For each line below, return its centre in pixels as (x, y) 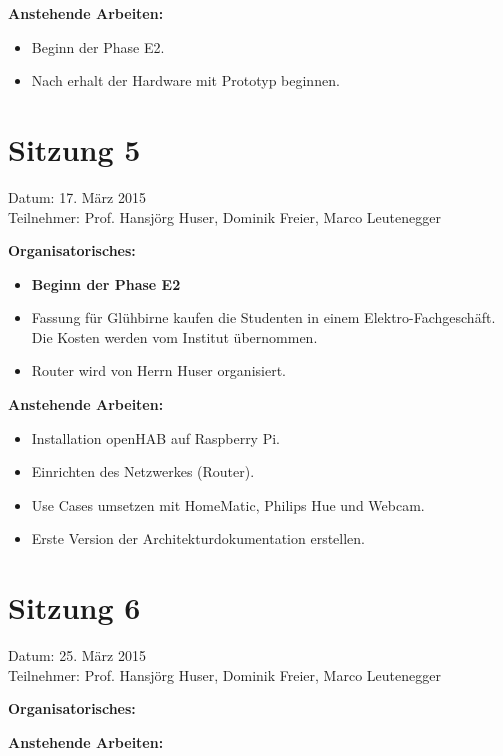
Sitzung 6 (74, 607)
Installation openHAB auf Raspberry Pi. (155, 437)
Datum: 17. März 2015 (77, 196)
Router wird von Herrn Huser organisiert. (158, 370)
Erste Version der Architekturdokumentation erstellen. (198, 538)
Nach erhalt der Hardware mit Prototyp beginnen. (185, 80)
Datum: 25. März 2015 (77, 655)
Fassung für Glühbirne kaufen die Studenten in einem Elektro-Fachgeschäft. (263, 317)
